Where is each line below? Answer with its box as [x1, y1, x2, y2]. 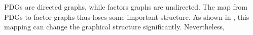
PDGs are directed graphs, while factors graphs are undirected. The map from [4, 2, 247, 12]
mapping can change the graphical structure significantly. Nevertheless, [4, 21, 225, 32]
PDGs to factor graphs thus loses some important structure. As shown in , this [4, 11, 249, 22]
